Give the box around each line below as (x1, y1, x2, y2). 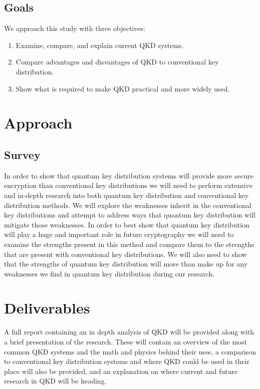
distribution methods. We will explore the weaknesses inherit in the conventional (4, 199, 251, 210)
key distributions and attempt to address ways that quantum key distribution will (4, 209, 255, 220)
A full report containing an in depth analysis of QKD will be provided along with (4, 326, 254, 337)
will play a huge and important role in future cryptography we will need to (4, 229, 234, 239)
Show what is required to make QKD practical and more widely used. (16, 83, 230, 93)
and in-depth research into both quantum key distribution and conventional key (4, 189, 249, 200)
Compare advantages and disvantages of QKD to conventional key (16, 56, 219, 67)
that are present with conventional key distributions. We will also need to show (4, 248, 247, 259)
